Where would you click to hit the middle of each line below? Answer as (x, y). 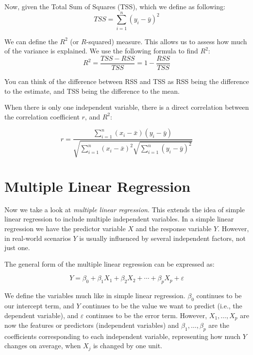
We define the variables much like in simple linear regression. (95, 296)
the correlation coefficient (42, 116)
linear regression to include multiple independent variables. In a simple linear (119, 219)
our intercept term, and (39, 306)
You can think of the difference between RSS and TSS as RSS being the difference (127, 81)
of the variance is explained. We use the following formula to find (101, 51)
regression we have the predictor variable (65, 228)
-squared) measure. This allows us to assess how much (167, 41)
